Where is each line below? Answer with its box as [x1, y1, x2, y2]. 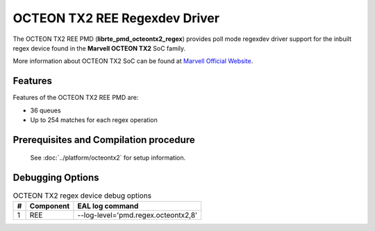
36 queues [30, 106, 62, 114]
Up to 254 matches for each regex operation [30, 116, 158, 124]
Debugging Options [12, 172, 100, 184]
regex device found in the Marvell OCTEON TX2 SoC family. [12, 44, 186, 52]
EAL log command [77, 201, 139, 211]
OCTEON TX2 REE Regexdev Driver [12, 10, 220, 26]
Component [29, 201, 70, 211]
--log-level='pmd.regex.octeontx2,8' [77, 210, 198, 220]
